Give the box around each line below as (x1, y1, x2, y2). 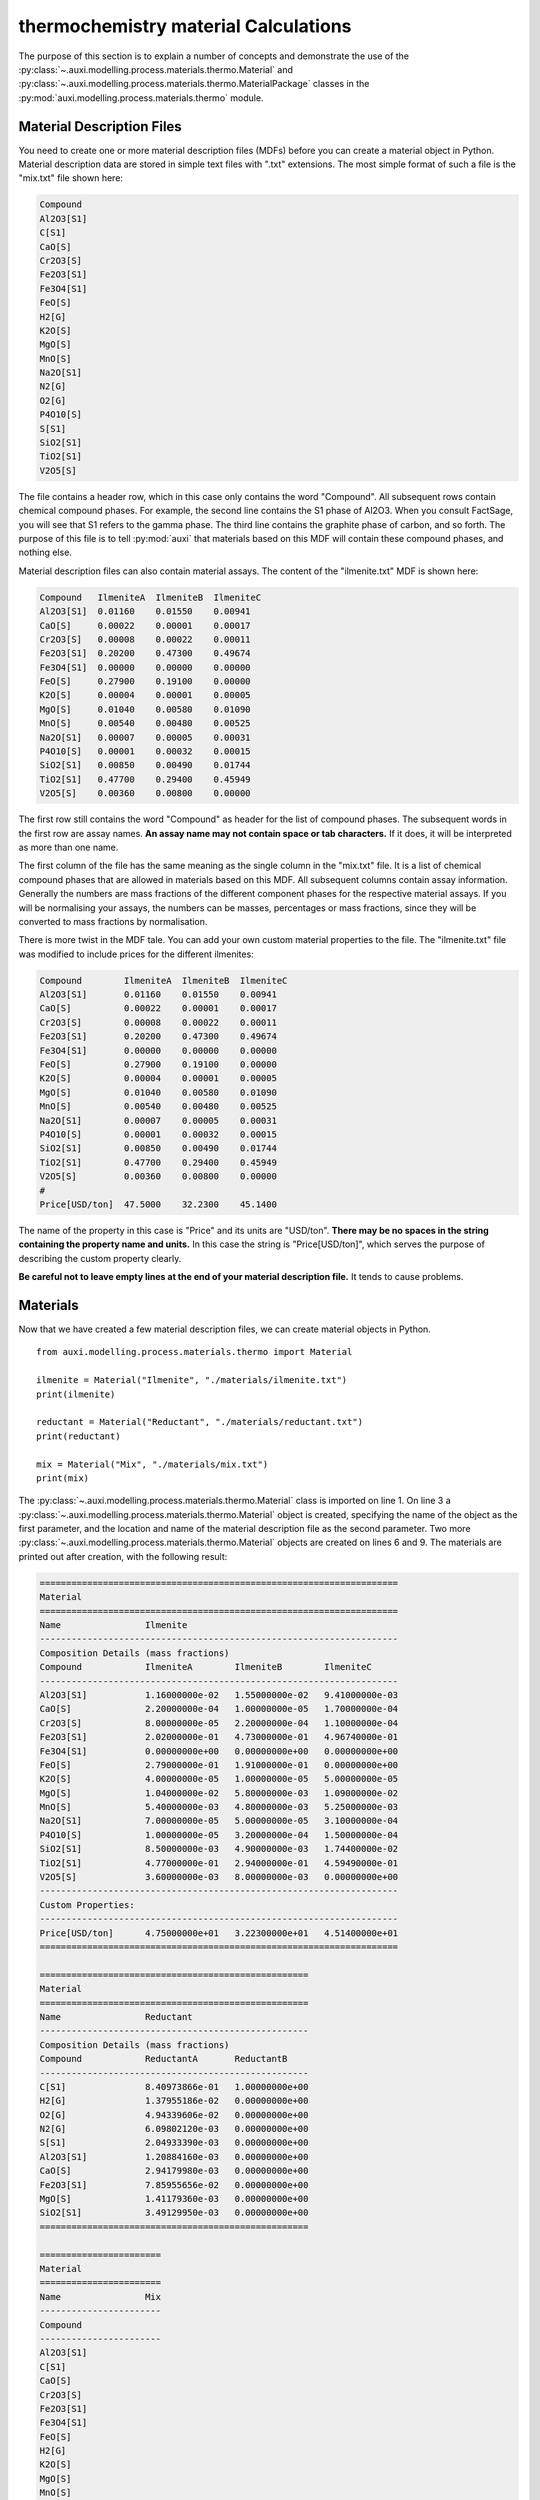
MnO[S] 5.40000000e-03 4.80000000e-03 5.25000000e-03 (39, 1801, 399, 1813)
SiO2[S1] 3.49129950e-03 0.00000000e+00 (39, 2207, 309, 2219)
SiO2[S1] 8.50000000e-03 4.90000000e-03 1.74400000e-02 (39, 1843, 399, 1855)
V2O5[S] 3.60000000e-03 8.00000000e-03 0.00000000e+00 (39, 1871, 399, 1883)
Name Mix (39, 2291, 162, 2302)
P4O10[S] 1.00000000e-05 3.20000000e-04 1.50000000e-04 (39, 1829, 399, 1840)
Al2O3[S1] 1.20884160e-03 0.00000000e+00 (39, 2151, 309, 2162)
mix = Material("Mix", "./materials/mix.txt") (36, 1458, 269, 1470)
